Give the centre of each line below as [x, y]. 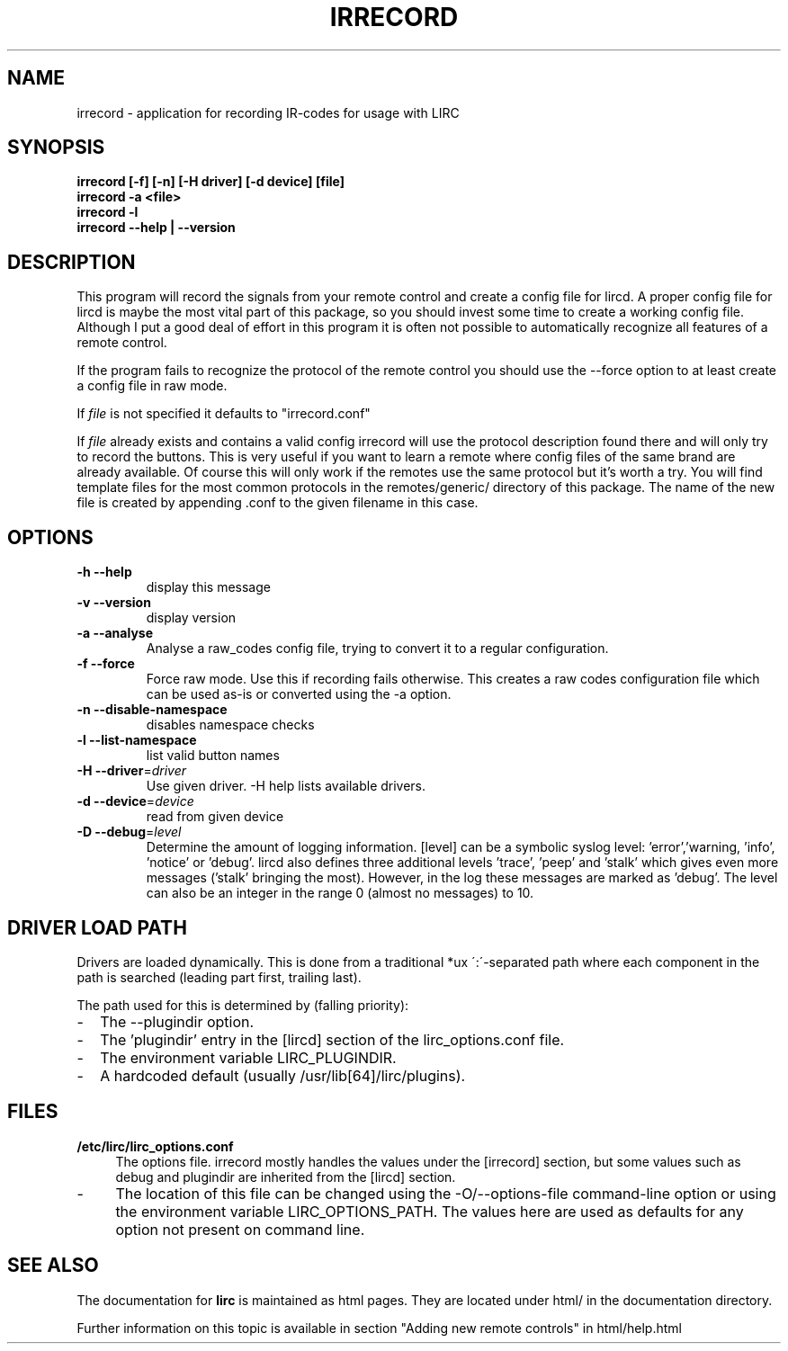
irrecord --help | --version [156, 228]
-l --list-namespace [137, 740]
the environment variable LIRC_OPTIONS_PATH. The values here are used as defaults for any [430, 1211]
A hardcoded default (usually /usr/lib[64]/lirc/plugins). [283, 1075]
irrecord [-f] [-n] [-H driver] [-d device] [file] [210, 182]
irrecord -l [107, 212]
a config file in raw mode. [152, 386]
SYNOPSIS [56, 148]
